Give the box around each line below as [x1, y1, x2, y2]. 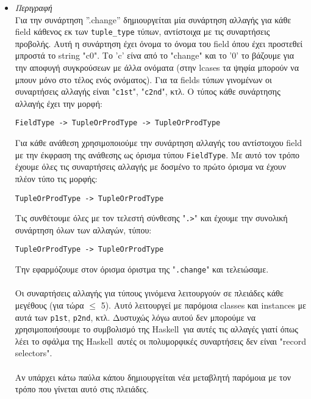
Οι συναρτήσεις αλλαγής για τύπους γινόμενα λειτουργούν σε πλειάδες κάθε [15, 287, 284, 299]
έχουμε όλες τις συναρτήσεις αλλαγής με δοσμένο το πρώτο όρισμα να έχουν [15, 160, 287, 173]
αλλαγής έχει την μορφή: [15, 97, 102, 109]
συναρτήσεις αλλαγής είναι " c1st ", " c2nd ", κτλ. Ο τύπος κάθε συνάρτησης [15, 85, 281, 98]
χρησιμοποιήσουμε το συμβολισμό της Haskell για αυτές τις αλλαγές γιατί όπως [15, 323, 298, 335]
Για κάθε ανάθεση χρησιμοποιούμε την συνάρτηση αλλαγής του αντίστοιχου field [15, 136, 302, 149]
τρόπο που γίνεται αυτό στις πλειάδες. [15, 383, 149, 395]
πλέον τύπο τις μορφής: [15, 172, 98, 185]
